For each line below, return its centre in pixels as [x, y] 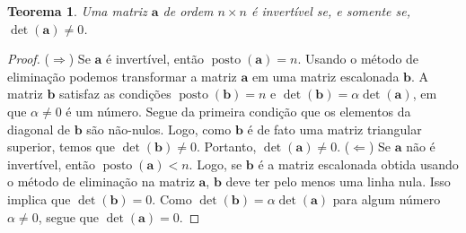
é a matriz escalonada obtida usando [358, 164]
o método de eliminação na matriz [101, 181]
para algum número [387, 198]
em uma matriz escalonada [325, 76]
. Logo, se [215, 164]
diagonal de [39, 129]
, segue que [68, 216]
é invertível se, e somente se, [330, 11]
